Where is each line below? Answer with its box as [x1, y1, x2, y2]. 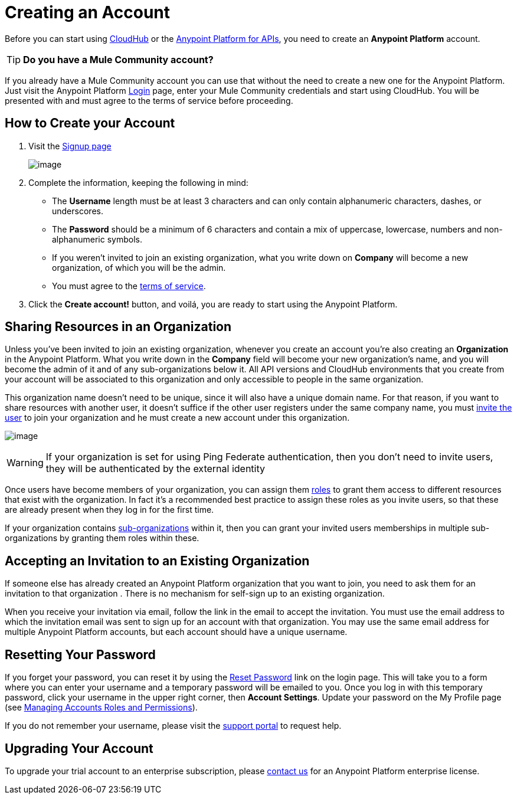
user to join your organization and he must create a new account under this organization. [5, 412, 350, 423]
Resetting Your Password [5, 647, 156, 662]
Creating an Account [5, 2, 171, 22]
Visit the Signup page [28, 140, 112, 151]
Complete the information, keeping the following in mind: [28, 177, 248, 188]
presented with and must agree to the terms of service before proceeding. [5, 95, 293, 106]
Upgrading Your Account [5, 741, 153, 756]
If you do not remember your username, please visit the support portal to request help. [5, 721, 342, 731]
